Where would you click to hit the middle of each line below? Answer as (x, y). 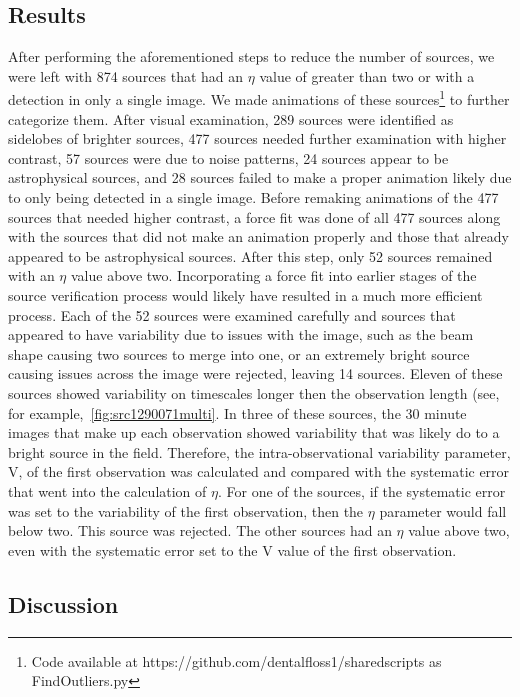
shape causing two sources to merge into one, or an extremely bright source (239, 353)
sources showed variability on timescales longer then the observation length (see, (254, 392)
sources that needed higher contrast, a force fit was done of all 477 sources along (254, 216)
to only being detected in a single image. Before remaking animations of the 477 (253, 197)
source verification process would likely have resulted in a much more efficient (245, 294)
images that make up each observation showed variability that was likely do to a (254, 432)
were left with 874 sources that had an (126, 75)
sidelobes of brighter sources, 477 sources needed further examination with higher (257, 138)
